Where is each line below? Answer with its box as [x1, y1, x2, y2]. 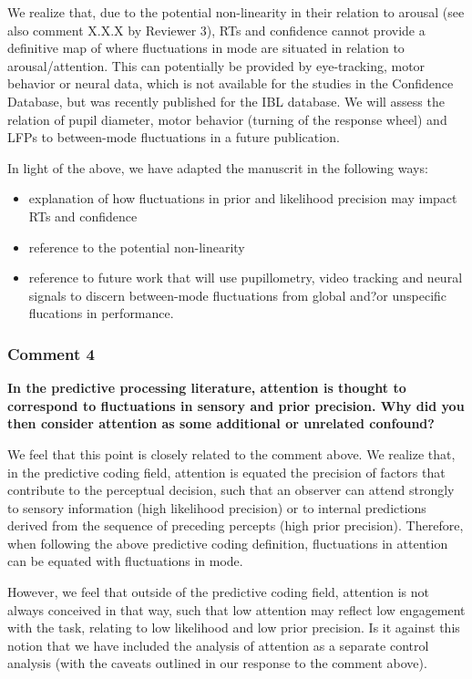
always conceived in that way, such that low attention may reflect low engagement [7, 600, 466, 619]
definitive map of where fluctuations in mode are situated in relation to [7, 38, 405, 57]
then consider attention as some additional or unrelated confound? [7, 414, 435, 433]
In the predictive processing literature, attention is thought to [7, 378, 406, 397]
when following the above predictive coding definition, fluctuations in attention [7, 533, 448, 552]
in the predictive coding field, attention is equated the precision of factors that [7, 462, 446, 481]
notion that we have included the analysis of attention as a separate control [7, 635, 429, 654]
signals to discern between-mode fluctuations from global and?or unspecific [28, 285, 447, 304]
